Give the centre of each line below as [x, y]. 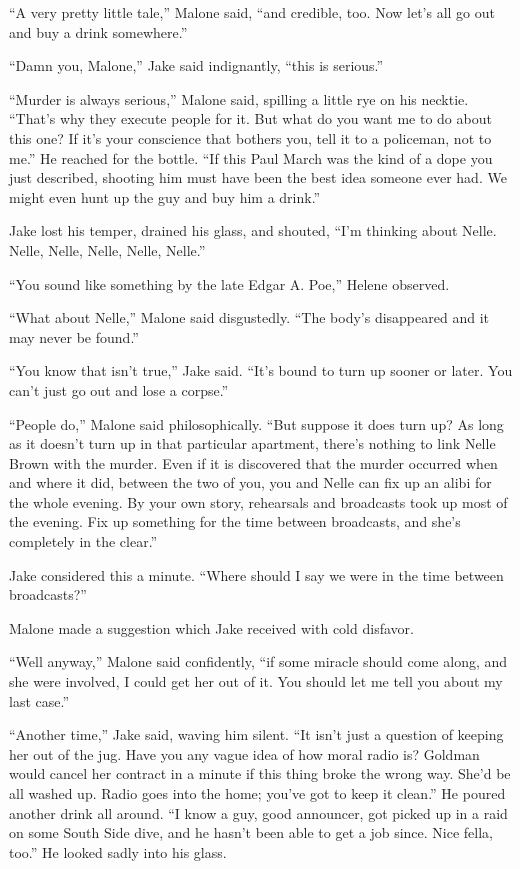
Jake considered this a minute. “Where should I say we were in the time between [256, 574]
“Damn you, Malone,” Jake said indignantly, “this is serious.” [196, 65]
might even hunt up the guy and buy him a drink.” [165, 196]
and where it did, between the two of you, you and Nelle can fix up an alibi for [250, 482]
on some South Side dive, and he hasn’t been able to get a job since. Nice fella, [251, 832]
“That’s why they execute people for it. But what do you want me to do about [250, 118]
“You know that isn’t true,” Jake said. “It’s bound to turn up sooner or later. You [261, 370]
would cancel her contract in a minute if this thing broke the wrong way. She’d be [260, 773]
